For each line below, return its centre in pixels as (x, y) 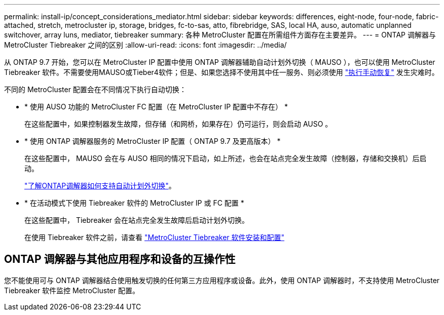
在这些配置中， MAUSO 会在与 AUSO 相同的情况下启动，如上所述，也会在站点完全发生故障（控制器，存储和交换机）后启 (226, 158)
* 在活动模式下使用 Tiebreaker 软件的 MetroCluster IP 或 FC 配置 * (134, 203)
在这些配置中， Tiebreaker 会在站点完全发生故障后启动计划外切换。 (137, 220)
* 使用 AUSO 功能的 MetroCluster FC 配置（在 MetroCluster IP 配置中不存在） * (156, 107)
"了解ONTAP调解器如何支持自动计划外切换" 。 (100, 186)
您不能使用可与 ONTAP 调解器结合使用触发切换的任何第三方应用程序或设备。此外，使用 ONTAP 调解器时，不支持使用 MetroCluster (222, 280)
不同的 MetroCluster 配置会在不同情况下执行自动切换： (95, 89)
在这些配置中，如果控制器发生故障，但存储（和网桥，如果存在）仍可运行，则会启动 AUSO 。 (178, 124)
